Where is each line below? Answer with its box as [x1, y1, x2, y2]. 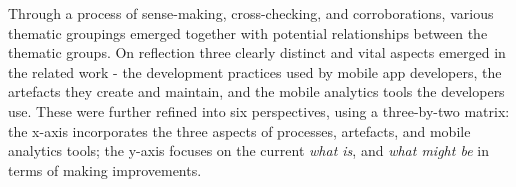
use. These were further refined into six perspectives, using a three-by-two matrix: [8, 100, 510, 121]
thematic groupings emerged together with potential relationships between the [8, 22, 488, 43]
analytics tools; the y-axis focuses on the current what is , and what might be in [8, 140, 489, 161]
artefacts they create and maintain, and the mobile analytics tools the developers [8, 81, 505, 102]
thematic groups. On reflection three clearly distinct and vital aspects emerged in [8, 42, 506, 63]
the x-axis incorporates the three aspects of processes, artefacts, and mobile [8, 120, 471, 141]
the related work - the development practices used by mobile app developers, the [8, 61, 502, 82]
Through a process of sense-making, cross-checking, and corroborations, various [8, 3, 494, 23]
